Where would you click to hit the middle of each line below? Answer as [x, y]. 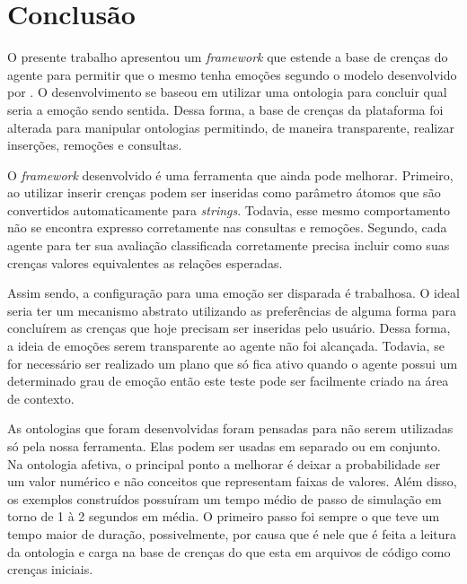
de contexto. [41, 398]
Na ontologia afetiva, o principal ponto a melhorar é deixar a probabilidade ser [224, 463]
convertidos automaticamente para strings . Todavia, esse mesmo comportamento [229, 209]
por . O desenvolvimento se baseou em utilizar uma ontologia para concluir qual [227, 92]
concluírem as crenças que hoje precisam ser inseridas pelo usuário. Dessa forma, [229, 328]
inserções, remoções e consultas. [95, 145]
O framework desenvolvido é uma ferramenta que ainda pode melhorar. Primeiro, [230, 174]
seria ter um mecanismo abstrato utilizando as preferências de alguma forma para [232, 310]
